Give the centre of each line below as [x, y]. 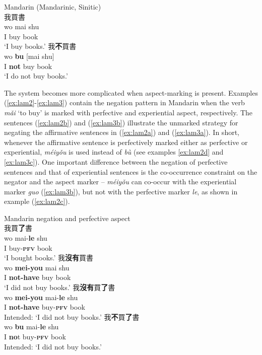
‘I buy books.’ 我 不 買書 [40, 46]
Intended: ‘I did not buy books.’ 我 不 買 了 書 [72, 316]
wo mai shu [22, 26]
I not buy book [28, 66]
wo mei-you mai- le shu [41, 297]
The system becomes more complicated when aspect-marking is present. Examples [131, 92]
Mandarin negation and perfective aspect [67, 218]
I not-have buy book [38, 277]
